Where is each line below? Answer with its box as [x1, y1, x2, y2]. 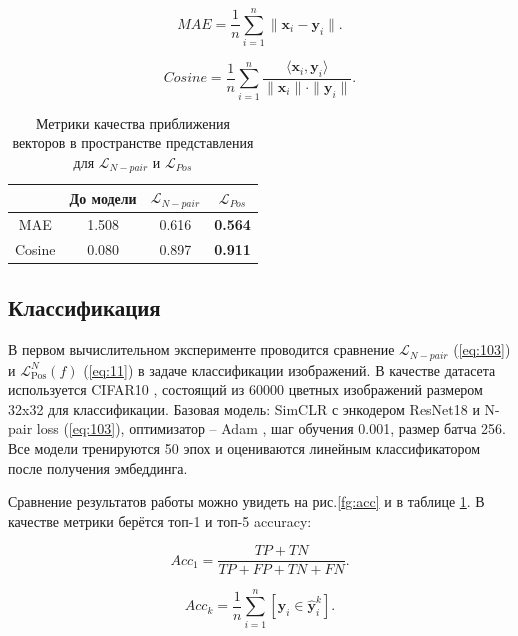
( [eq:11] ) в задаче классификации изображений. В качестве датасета [83, 359, 496, 380]
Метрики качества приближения [35, 112, 230, 133]
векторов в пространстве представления [12, 132, 254, 153]
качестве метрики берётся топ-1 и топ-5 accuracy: [8, 510, 312, 531]
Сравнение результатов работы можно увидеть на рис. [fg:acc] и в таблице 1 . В [8, 491, 485, 512]
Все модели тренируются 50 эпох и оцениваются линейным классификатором [8, 438, 481, 458]
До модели [69, 187, 137, 208]
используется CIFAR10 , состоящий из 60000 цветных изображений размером [8, 379, 483, 400]
